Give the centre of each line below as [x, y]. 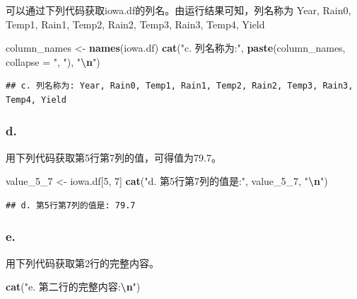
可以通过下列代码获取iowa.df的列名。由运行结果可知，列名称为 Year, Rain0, [178, 10]
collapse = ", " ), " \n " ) [53, 61]
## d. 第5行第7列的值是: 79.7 [71, 205]
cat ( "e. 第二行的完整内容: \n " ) [73, 287]
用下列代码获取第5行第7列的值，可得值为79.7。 [113, 157]
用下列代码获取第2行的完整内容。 [82, 263]
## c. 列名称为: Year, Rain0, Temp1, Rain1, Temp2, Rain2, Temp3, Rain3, [180, 86]
